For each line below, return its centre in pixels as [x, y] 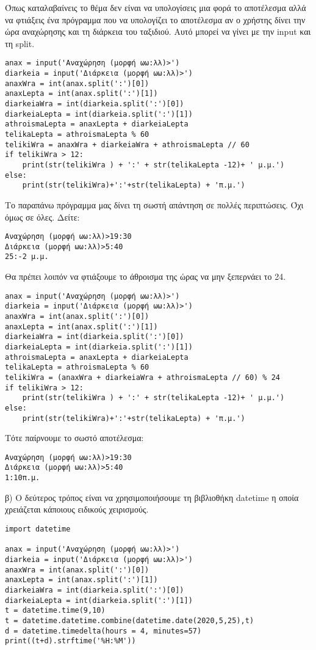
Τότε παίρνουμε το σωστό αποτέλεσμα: [74, 438]
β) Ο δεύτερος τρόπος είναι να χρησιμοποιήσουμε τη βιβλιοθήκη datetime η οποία [152, 497]
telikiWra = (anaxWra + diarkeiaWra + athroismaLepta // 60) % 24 [143, 377]
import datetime [38, 529]
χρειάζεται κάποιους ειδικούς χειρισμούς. [77, 509]
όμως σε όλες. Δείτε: [42, 217]
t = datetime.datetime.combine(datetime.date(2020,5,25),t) [130, 620]
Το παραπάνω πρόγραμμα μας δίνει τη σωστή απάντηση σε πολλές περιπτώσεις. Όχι [154, 204]
